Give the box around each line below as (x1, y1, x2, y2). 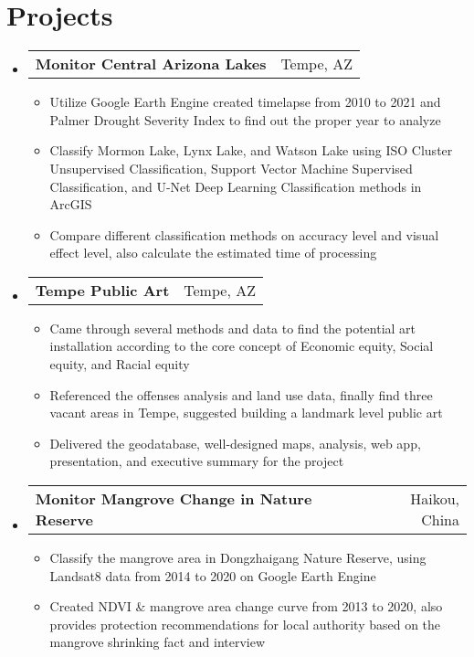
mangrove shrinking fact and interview (49, 632, 266, 652)
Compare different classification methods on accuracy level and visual (49, 225, 439, 244)
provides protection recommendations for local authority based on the (49, 614, 441, 633)
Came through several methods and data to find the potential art (49, 318, 416, 337)
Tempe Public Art (35, 279, 170, 301)
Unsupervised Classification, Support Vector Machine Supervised (49, 158, 413, 177)
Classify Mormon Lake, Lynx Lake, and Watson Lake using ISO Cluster (49, 141, 453, 160)
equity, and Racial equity (49, 355, 190, 374)
